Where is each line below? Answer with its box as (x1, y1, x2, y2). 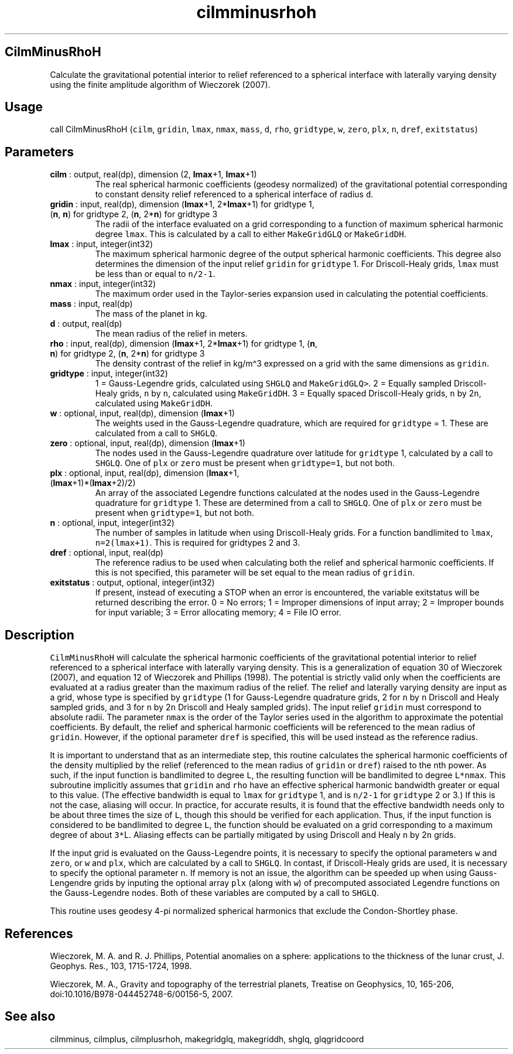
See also (5, 1009, 56, 1024)
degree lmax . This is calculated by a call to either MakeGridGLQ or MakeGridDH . (95, 229, 406, 239)
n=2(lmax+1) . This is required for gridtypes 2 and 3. (95, 538, 300, 548)
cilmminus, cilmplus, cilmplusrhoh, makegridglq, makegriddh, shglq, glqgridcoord (50, 1034, 364, 1044)
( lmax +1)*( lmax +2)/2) (50, 478, 136, 488)
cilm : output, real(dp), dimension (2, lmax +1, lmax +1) (50, 169, 257, 180)
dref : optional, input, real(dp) (50, 547, 163, 558)
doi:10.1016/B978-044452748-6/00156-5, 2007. (50, 988, 233, 999)
